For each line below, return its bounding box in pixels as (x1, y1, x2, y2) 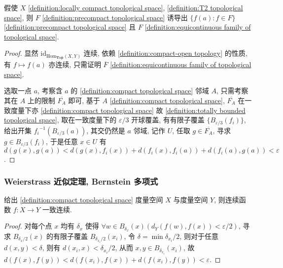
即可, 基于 (68, 95, 100, 106)
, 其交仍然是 (86, 125, 125, 135)
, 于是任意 (46, 136, 78, 146)
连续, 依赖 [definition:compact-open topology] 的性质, (83, 48, 248, 58)
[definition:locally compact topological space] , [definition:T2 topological (28, 2, 243, 12)
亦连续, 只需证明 (48, 59, 101, 70)
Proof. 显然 (4, 48, 38, 58)
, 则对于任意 (179, 230, 218, 241)
